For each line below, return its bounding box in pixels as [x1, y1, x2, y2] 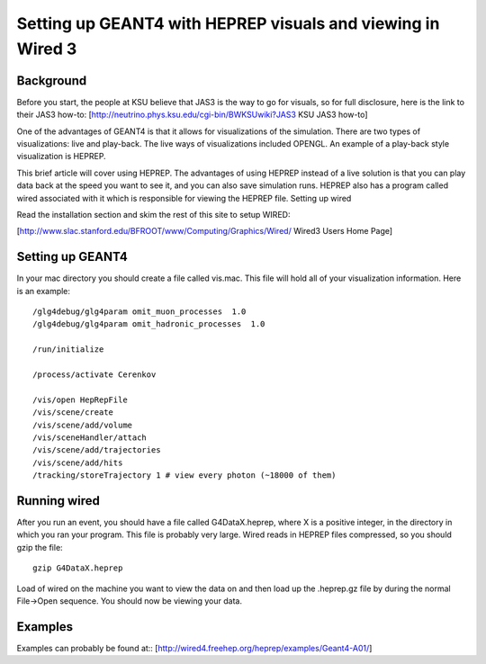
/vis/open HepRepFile [32, 394, 128, 405]
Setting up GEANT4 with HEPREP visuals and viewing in [16, 13, 440, 33]
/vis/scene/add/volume [32, 419, 133, 430]
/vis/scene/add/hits [32, 457, 123, 468]
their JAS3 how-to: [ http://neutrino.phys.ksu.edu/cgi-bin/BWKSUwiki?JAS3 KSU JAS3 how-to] [16, 109, 368, 121]
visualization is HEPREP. [16, 151, 107, 162]
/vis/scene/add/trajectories [32, 445, 161, 455]
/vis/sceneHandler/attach [32, 432, 148, 443]
